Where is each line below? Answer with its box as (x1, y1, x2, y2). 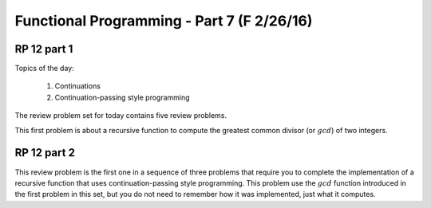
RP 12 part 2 (14, 146, 76, 159)
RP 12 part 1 (14, 42, 73, 56)
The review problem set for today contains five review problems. (14, 111, 227, 120)
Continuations (54, 81, 101, 91)
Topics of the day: (14, 64, 75, 73)
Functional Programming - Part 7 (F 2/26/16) (14, 12, 313, 29)
